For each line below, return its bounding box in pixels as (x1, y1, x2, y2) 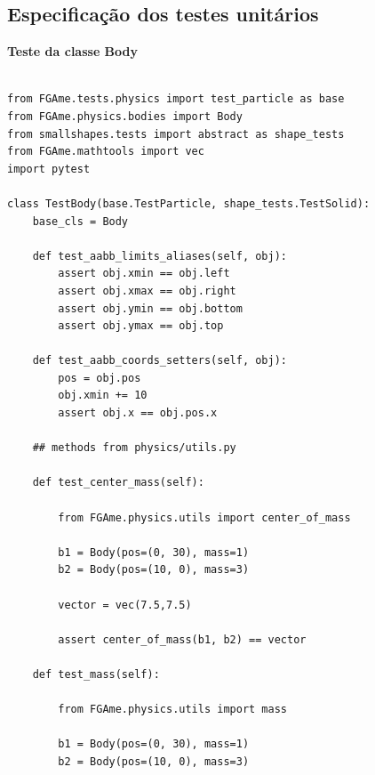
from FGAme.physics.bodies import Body (7, 109, 243, 123)
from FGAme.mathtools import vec (7, 145, 204, 158)
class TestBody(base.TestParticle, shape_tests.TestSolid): (7, 197, 371, 210)
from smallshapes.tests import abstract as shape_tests (7, 127, 345, 141)
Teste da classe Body (7, 42, 139, 61)
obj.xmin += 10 (58, 389, 148, 402)
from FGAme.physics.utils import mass (58, 703, 287, 716)
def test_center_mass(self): (32, 476, 204, 489)
